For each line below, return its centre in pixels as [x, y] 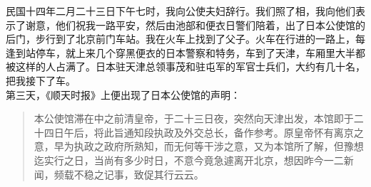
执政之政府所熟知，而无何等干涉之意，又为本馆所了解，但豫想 [219, 146]
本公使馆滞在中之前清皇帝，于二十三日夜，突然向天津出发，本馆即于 [194, 118]
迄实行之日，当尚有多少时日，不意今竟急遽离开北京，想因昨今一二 [189, 160]
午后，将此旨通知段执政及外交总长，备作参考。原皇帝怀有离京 [209, 132]
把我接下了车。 [41, 80]
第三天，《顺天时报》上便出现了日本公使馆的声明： [123, 94]
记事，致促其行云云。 [154, 174]
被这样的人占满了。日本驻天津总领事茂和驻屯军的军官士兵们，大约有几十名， [185, 66]
